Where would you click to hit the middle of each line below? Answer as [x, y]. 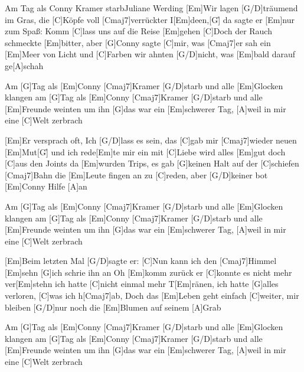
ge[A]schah [24, 65]
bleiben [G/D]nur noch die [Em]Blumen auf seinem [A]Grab [113, 307]
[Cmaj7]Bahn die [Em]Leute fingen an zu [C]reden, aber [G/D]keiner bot [136, 174]
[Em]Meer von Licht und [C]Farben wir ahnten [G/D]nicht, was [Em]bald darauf [150, 54]
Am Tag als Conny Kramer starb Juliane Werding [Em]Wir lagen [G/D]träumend [151, 8]
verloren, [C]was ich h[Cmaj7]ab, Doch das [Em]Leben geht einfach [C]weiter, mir [152, 296]
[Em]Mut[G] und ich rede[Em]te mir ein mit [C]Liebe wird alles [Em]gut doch [145, 151]
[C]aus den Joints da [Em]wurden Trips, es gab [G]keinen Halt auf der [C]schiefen [152, 163]
